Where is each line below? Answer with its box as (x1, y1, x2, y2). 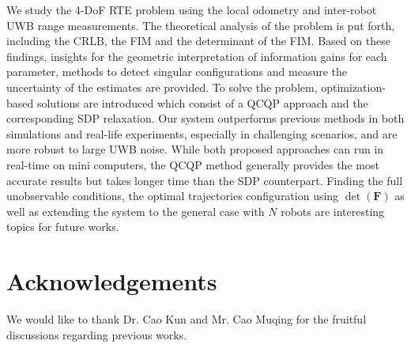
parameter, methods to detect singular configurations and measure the (6, 63, 348, 80)
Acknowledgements (6, 265, 217, 297)
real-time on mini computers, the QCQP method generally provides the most (6, 156, 379, 172)
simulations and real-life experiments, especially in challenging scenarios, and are (6, 125, 398, 142)
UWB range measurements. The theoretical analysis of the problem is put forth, (6, 17, 395, 33)
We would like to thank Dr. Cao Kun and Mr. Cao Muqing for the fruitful (6, 311, 367, 327)
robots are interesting (281, 202, 385, 219)
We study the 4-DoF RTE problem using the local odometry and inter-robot (6, 2, 377, 17)
